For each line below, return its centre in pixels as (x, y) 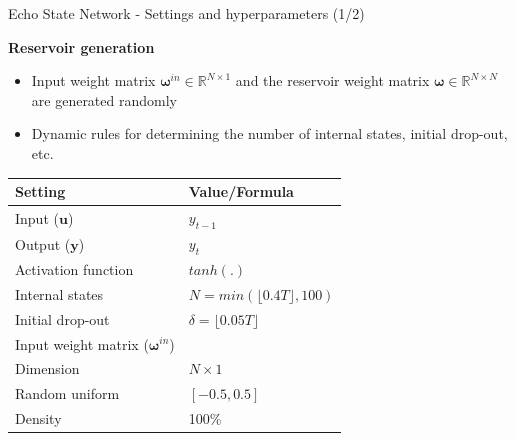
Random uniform (67, 393)
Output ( (43, 243)
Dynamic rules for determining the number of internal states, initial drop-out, (269, 133)
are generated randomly (104, 99)
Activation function (74, 269)
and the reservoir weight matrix (332, 80)
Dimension (47, 368)
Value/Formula (241, 191)
